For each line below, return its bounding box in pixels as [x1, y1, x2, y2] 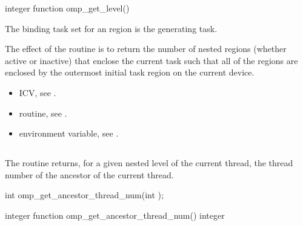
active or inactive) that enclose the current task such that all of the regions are [5, 54, 298, 66]
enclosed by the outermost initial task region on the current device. [5, 66, 255, 79]
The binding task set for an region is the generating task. [5, 22, 218, 34]
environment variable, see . [19, 127, 119, 140]
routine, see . [19, 106, 67, 119]
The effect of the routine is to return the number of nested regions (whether [5, 42, 287, 55]
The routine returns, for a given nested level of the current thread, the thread [5, 157, 293, 169]
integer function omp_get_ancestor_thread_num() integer [5, 208, 225, 221]
